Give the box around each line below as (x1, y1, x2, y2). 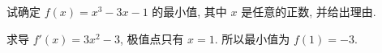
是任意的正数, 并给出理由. (241, 3, 376, 19)
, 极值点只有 (119, 30, 184, 47)
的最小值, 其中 (152, 3, 227, 19)
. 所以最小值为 (214, 30, 290, 47)
